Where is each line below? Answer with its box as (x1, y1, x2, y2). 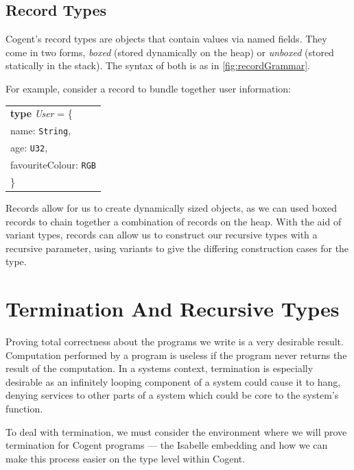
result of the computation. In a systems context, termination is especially (5, 361, 314, 375)
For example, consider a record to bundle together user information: (5, 81, 291, 95)
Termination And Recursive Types (5, 295, 340, 323)
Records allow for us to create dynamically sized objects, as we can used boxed (5, 200, 337, 214)
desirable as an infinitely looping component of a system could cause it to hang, (5, 374, 341, 388)
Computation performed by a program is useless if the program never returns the (5, 347, 347, 362)
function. (5, 401, 43, 416)
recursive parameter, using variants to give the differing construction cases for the (5, 240, 349, 255)
